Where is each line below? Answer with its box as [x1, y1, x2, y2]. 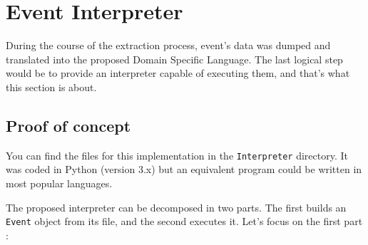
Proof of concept [6, 114, 131, 136]
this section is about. [6, 79, 97, 94]
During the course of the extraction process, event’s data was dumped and [6, 38, 331, 53]
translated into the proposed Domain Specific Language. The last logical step [6, 51, 343, 66]
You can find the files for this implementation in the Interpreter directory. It [6, 147, 348, 162]
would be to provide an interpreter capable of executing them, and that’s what [6, 66, 350, 80]
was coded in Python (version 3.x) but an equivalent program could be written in [6, 162, 362, 177]
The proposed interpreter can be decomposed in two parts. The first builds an [6, 199, 347, 214]
